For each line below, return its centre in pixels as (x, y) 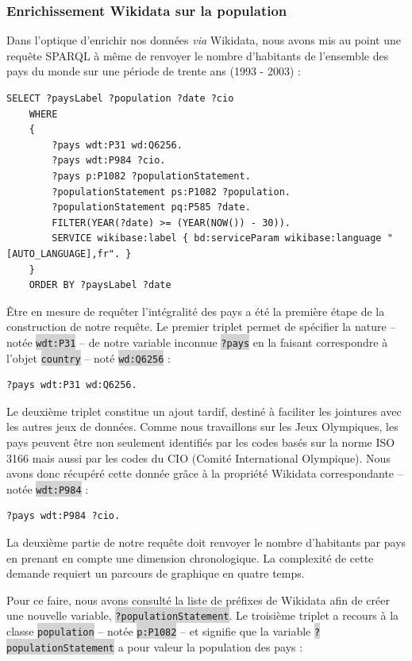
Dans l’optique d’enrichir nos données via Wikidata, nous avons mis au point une (204, 40)
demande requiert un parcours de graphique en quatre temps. (156, 573)
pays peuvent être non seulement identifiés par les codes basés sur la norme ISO (201, 442)
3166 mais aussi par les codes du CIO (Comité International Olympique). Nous (198, 457)
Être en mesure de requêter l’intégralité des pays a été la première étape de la (196, 311)
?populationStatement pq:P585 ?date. (151, 208)
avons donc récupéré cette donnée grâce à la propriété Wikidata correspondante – (205, 473)
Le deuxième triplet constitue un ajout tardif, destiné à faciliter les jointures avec (204, 411)
